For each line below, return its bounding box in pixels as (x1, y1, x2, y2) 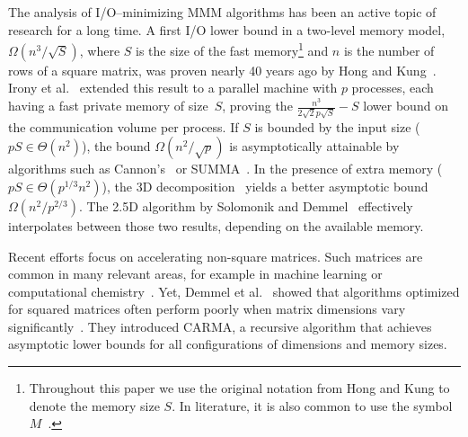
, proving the (222, 96, 293, 115)
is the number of (343, 40, 435, 59)
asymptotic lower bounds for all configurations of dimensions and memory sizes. (8, 334, 447, 353)
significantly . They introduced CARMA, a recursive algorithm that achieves (8, 317, 432, 335)
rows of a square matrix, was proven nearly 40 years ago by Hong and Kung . (8, 60, 437, 79)
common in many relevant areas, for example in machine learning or (8, 264, 383, 283)
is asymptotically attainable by (229, 137, 400, 156)
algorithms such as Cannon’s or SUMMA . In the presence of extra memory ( (8, 159, 443, 178)
